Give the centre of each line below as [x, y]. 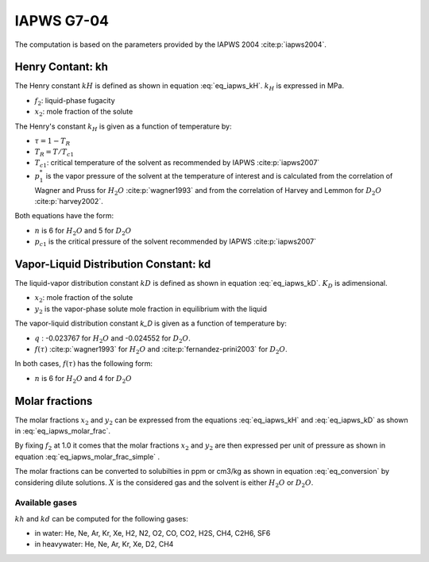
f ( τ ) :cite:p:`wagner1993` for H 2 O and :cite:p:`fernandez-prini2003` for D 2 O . [161, 350]
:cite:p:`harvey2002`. [69, 201]
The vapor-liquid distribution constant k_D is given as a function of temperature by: [151, 323]
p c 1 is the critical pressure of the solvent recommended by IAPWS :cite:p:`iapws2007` [176, 242]
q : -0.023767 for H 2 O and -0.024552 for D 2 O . [112, 339]
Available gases [46, 502]
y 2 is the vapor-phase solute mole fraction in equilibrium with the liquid [151, 310]
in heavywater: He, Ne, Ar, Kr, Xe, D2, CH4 [104, 545]
